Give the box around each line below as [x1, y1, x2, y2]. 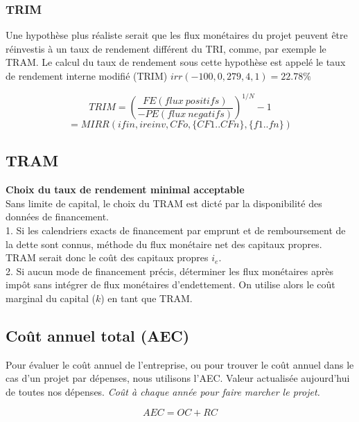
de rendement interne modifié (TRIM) [6, 69, 168, 82]
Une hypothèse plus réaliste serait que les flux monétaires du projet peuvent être [6, 28, 348, 42]
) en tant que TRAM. [100, 291, 193, 306]
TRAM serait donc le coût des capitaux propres [6, 250, 209, 265]
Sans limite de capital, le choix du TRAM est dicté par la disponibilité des [6, 195, 322, 210]
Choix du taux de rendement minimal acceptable [6, 182, 245, 197]
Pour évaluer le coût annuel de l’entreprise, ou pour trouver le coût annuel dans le [6, 357, 354, 371]
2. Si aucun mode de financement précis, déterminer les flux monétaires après [6, 263, 333, 278]
